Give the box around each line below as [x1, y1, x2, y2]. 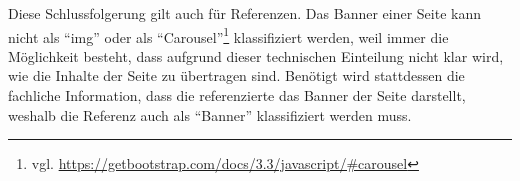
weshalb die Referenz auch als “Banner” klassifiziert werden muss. [8, 104, 412, 125]
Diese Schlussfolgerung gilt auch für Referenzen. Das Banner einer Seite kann [8, 3, 482, 23]
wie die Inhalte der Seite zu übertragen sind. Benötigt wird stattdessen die [8, 65, 465, 86]
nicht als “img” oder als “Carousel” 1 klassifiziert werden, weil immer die [8, 23, 449, 47]
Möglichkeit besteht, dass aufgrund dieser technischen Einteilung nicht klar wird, [8, 45, 504, 66]
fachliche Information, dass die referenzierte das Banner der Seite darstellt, [8, 85, 466, 106]
